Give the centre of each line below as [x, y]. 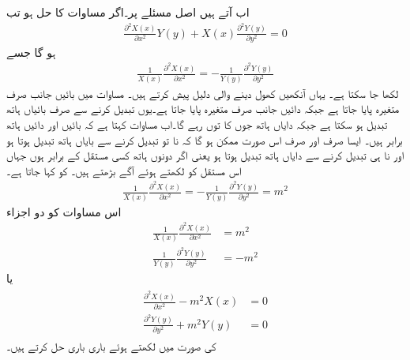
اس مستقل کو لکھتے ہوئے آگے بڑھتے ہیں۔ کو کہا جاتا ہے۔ [124, 170]
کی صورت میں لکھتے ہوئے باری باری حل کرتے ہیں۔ [111, 345]
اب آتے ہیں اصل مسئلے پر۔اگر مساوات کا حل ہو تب [128, 12]
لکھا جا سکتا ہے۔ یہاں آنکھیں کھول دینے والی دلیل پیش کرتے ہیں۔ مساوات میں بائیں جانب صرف [203, 93]
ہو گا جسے [31, 52]
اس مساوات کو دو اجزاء [64, 211]
